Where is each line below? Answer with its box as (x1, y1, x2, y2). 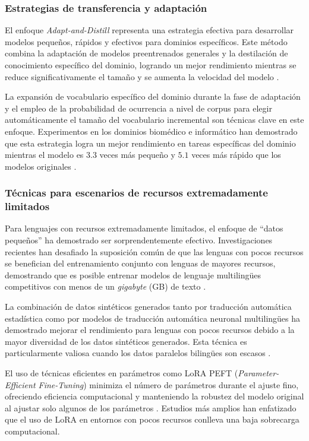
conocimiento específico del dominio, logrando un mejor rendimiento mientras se (5, 59, 297, 71)
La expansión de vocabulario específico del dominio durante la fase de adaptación (5, 90, 301, 103)
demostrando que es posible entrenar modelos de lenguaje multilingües (5, 268, 261, 281)
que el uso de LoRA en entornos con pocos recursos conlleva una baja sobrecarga (5, 413, 299, 426)
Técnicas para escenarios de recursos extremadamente (5, 185, 268, 200)
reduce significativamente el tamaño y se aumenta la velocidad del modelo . (5, 70, 279, 83)
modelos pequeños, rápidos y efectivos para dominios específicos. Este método (5, 35, 288, 47)
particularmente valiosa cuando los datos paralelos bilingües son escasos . (5, 347, 271, 359)
